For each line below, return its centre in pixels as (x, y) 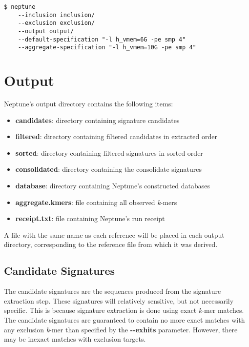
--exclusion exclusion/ (56, 23)
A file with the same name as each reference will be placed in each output (114, 235)
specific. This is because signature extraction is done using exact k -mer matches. (124, 310)
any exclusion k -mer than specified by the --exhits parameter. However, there (121, 329)
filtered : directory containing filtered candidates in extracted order (116, 136)
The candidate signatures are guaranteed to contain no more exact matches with (124, 319)
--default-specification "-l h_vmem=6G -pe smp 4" (102, 39)
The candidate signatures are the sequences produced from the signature (113, 291)
